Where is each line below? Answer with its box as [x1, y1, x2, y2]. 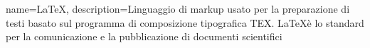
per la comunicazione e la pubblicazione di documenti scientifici [6, 29, 282, 44]
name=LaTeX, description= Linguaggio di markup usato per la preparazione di [6, 1, 350, 16]
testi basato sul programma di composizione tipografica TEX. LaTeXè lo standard [6, 15, 364, 30]
